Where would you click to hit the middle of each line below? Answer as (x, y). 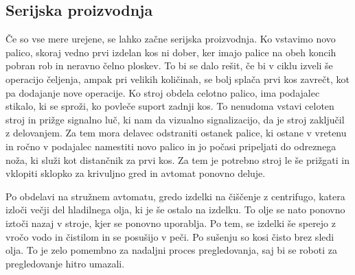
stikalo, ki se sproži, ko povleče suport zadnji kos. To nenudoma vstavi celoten (170, 106)
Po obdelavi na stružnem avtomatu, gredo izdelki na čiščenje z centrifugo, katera (175, 196)
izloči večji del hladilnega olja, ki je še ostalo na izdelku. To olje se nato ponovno (175, 210)
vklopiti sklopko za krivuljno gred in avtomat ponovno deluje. (136, 173)
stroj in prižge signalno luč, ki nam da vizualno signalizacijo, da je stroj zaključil (175, 119)
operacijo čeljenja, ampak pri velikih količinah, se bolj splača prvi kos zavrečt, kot (177, 79)
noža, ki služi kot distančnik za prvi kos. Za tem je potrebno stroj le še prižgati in (178, 159)
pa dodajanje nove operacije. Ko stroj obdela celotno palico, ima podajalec (163, 92)
